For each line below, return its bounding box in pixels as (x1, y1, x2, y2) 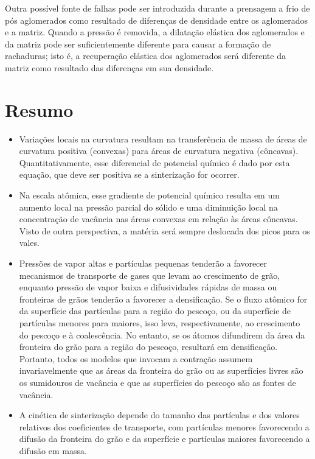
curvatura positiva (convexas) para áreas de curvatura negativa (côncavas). (19, 144, 299, 157)
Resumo (5, 97, 74, 122)
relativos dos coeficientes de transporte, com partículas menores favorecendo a (19, 420, 310, 433)
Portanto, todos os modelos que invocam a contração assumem (19, 352, 253, 365)
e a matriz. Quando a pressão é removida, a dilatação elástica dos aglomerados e (5, 26, 305, 38)
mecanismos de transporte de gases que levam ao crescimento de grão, (19, 268, 280, 281)
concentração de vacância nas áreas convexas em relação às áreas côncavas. (19, 212, 298, 225)
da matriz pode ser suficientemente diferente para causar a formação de (5, 37, 271, 50)
